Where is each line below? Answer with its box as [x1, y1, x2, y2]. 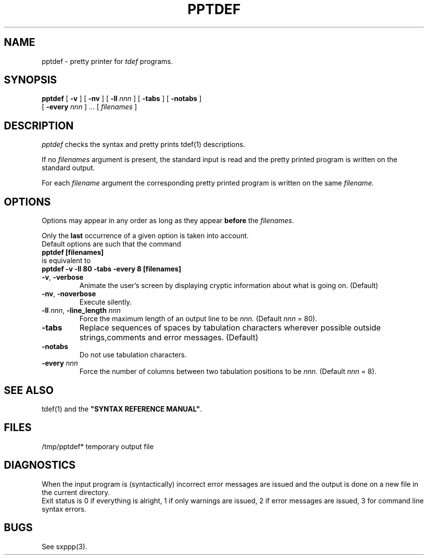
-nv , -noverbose [42, 290, 96, 298]
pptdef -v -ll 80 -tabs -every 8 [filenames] [42, 265, 181, 273]
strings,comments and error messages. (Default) [79, 332, 258, 343]
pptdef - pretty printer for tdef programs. [42, 57, 173, 65]
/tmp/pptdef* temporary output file [42, 442, 154, 451]
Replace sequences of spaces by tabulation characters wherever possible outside [79, 323, 381, 333]
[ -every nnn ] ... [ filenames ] [42, 103, 137, 111]
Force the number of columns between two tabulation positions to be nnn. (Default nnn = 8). [79, 367, 377, 376]
